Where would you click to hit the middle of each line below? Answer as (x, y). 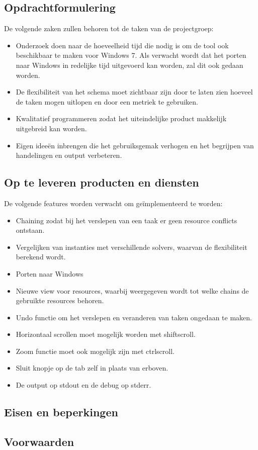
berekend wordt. (41, 257)
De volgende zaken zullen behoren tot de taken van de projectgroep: (109, 28)
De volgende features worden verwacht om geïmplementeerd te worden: (113, 203)
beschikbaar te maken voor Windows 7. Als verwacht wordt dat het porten (131, 55)
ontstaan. (30, 230)
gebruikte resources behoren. (60, 300)
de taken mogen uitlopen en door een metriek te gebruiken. (107, 101)
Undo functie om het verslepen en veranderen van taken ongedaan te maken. (134, 317)
